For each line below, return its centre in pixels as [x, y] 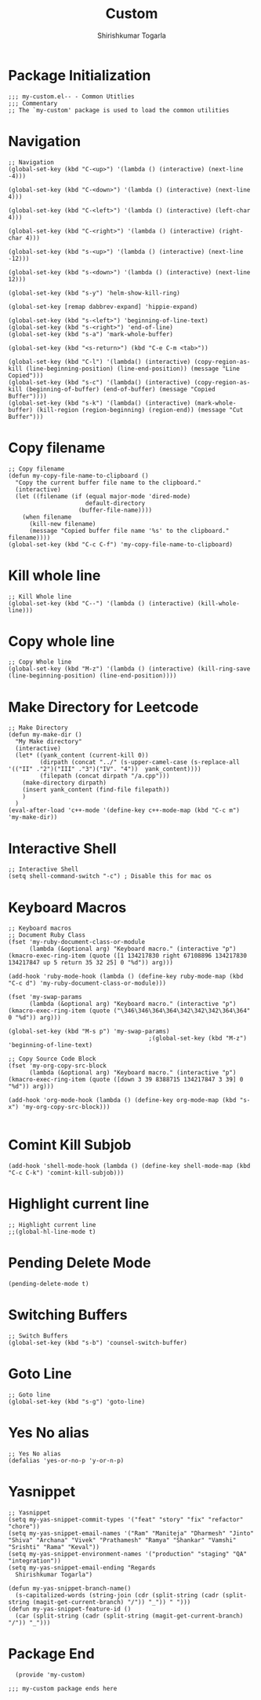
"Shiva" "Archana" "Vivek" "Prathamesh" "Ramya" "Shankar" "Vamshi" [122, 1540]
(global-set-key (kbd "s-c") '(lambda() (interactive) [100, 382]
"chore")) [24, 1526]
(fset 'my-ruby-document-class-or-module [77, 942]
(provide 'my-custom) [51, 1675]
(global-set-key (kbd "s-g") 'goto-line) [77, 1401]
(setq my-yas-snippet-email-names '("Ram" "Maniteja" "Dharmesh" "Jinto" [131, 1533]
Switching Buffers [68, 1315]
